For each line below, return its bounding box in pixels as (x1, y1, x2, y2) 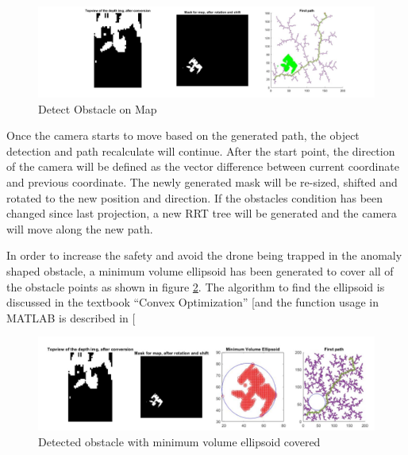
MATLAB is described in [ (6, 309, 136, 326)
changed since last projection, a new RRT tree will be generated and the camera (6, 205, 397, 222)
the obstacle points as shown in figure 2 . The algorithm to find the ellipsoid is (6, 278, 385, 295)
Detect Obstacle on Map (38, 100, 157, 117)
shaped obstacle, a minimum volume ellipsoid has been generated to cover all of (6, 263, 394, 280)
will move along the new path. (6, 220, 153, 237)
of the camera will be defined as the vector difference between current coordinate (6, 158, 399, 175)
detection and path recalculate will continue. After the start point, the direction (6, 142, 395, 159)
